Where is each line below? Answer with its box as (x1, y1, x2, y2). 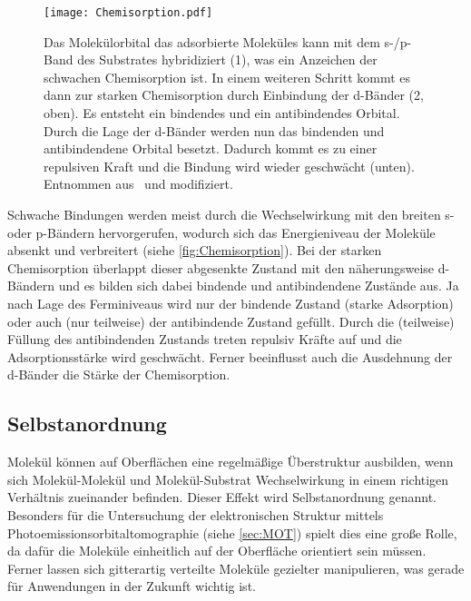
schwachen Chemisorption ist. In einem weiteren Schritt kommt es (44, 67, 411, 86)
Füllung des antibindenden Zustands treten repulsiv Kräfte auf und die (7, 330, 402, 349)
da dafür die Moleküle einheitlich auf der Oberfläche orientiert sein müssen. (7, 541, 427, 560)
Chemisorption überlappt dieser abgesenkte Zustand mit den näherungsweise (7, 258, 435, 277)
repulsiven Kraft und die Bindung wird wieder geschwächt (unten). (44, 156, 415, 175)
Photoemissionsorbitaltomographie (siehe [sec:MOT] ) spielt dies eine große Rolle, (7, 523, 457, 542)
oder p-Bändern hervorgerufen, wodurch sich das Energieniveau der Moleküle (7, 222, 436, 241)
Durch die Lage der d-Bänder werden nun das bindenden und (44, 121, 385, 140)
